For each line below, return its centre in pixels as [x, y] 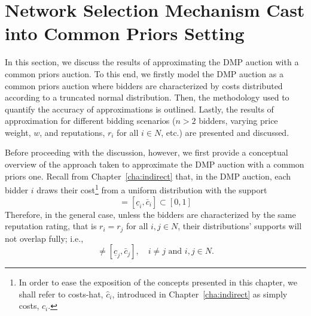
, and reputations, [72, 132]
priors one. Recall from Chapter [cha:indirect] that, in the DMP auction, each [148, 176]
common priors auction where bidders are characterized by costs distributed [144, 85]
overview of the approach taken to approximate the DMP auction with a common [155, 164]
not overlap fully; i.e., [44, 238]
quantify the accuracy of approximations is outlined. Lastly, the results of [139, 109]
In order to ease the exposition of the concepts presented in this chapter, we [158, 282]
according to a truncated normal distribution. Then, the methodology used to [147, 97]
